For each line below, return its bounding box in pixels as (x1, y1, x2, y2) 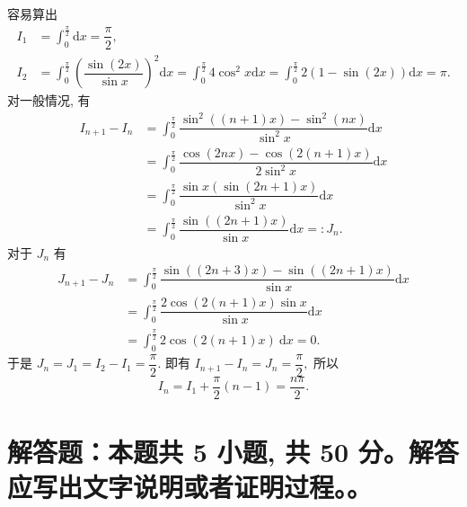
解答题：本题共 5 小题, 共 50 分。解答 (7, 432, 459, 469)
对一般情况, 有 (7, 91, 91, 110)
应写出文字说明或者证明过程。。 (7, 468, 373, 505)
